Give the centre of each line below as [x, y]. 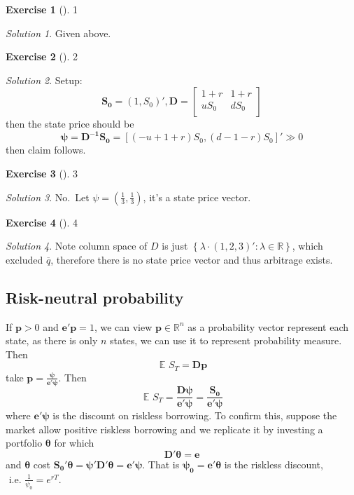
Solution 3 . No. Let [48, 197]
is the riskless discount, [274, 465]
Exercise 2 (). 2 [42, 56]
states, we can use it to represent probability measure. [226, 340]
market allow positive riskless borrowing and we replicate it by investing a [164, 429]
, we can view [123, 326]
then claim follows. [46, 150]
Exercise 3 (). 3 [42, 174]
